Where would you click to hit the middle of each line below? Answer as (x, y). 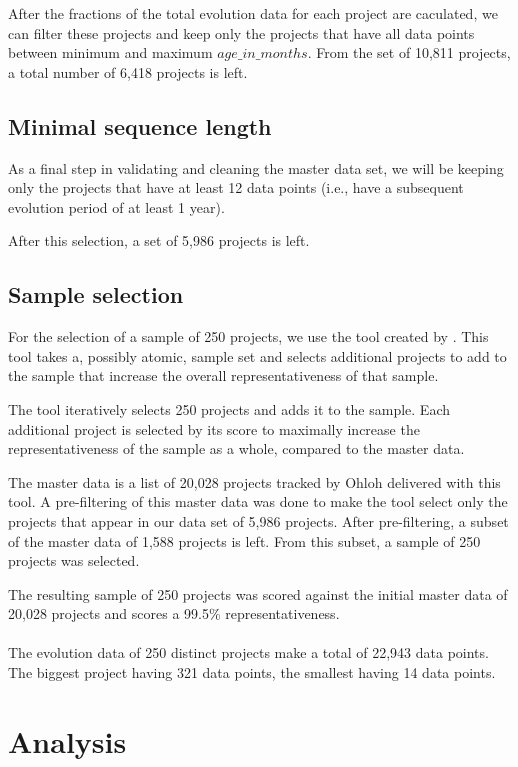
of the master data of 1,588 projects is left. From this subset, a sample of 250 (244, 540)
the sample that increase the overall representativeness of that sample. (223, 375)
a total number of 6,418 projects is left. (128, 71)
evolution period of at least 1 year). (116, 206)
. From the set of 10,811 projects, (409, 52)
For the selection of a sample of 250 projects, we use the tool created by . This (248, 336)
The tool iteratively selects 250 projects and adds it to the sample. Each (229, 408)
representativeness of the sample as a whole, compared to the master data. (236, 448)
